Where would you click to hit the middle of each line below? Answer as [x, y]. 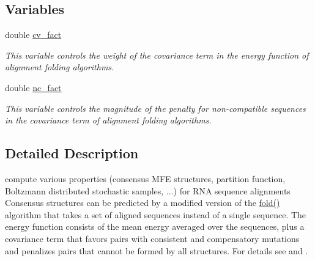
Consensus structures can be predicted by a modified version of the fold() [143, 203]
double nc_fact [33, 87]
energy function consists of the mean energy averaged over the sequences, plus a [155, 226]
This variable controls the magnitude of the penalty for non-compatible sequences [155, 108]
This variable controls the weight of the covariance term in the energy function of [157, 55]
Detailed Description [72, 153]
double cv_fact [33, 35]
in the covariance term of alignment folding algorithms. [108, 120]
